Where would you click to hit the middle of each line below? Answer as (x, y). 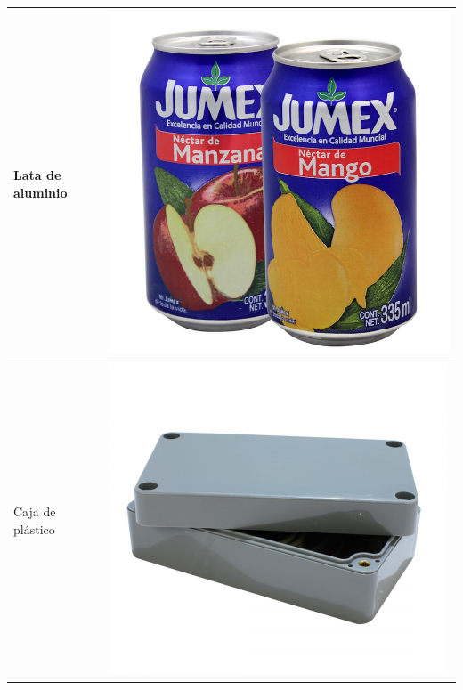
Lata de (37, 175)
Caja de (35, 511)
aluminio (41, 192)
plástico (34, 528)
